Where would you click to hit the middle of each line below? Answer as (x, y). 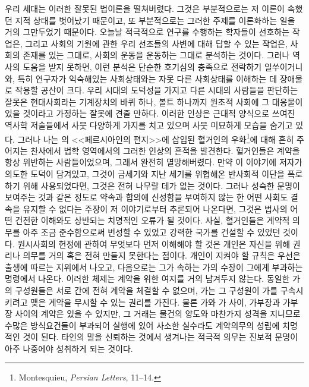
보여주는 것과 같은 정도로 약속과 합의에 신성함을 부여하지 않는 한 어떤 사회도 (146, 197)
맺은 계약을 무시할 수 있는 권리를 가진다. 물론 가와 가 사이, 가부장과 (155, 302)
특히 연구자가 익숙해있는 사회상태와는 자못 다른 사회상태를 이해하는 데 (147, 78)
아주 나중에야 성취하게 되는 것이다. (69, 348)
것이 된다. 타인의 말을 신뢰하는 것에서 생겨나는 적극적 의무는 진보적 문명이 (160, 337)
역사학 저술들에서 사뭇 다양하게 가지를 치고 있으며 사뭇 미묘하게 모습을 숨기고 (149, 125)
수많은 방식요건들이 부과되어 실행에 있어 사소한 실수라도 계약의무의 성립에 (142, 325)
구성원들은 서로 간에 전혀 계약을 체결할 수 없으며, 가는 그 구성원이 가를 (146, 290)
